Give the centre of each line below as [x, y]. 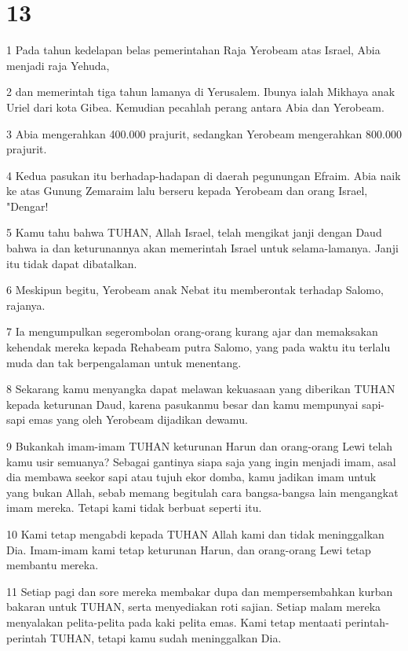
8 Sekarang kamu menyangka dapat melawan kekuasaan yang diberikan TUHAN [201, 389]
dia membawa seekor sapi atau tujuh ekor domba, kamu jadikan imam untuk [191, 477]
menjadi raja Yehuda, [58, 65]
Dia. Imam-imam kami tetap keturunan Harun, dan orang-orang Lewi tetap [189, 549]
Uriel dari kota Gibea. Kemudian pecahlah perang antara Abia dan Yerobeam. [195, 107]
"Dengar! [27, 206]
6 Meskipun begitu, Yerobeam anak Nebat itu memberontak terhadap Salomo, [195, 290]
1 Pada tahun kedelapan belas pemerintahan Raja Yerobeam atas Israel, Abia [193, 50]
